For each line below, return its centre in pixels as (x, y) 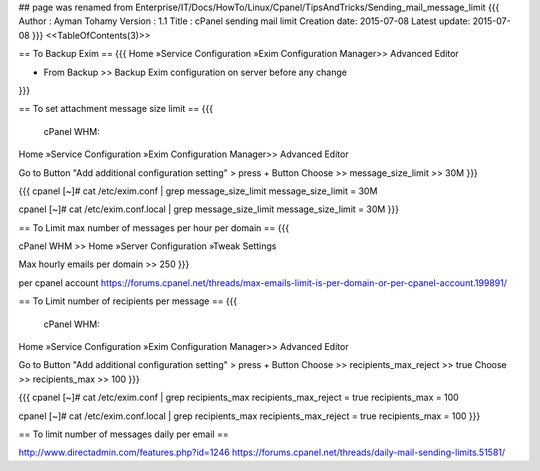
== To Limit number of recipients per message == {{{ (128, 301)
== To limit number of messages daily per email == (123, 434)
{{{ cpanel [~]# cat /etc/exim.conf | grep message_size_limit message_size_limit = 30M (198, 191)
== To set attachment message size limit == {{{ (116, 109)
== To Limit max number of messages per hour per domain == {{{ (154, 227)
